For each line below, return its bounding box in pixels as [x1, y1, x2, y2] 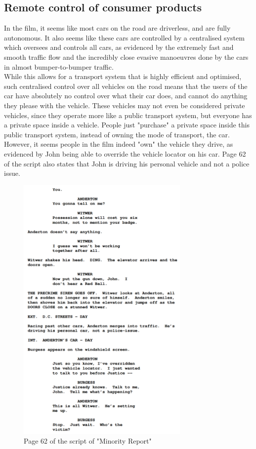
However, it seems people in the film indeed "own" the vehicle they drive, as [4, 139, 233, 149]
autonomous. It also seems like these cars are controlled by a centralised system [4, 32, 245, 42]
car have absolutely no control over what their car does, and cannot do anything [4, 90, 248, 101]
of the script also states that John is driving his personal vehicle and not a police [4, 158, 250, 168]
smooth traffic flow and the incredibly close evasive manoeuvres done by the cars [4, 51, 249, 62]
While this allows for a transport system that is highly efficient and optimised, [4, 71, 242, 82]
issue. [4, 168, 20, 178]
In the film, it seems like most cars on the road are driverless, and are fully [4, 23, 231, 33]
